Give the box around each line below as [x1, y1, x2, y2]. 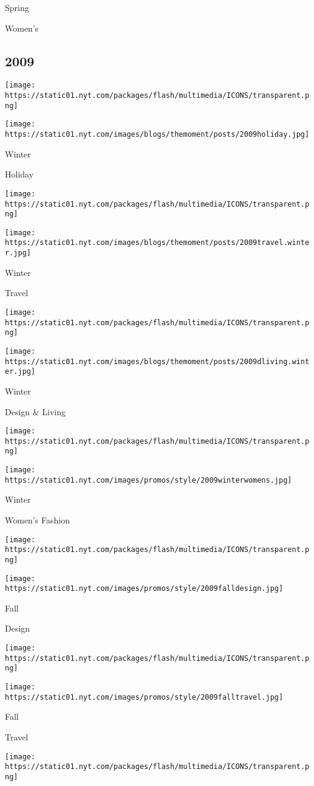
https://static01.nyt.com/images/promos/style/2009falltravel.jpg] [5, 692, 284, 702]
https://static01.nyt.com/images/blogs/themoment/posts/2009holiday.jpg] [5, 130, 310, 139]
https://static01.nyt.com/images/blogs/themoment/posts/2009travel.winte [5, 238, 310, 247]
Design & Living [5, 405, 66, 418]
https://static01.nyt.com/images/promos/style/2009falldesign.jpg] [5, 584, 284, 593]
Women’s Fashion [5, 513, 70, 526]
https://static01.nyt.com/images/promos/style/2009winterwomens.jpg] [5, 475, 292, 484]
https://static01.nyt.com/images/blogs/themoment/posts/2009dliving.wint [5, 357, 310, 366]
